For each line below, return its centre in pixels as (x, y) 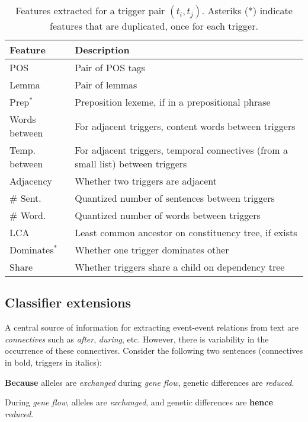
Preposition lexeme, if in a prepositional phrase (173, 102)
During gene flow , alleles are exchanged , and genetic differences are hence (139, 402)
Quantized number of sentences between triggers (175, 198)
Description (102, 50)
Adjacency (31, 181)
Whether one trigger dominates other (152, 250)
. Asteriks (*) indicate (247, 10)
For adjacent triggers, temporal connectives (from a (181, 150)
